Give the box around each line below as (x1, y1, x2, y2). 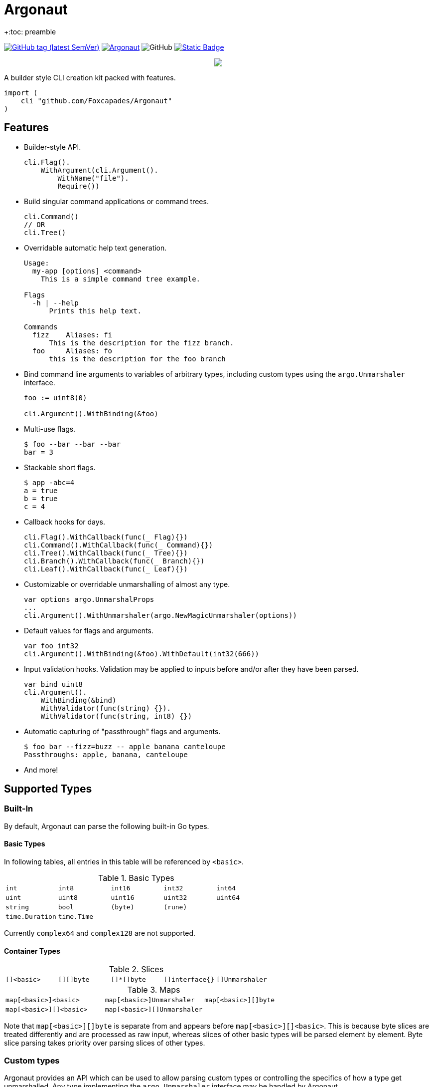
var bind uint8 (24, 680, 83, 688)
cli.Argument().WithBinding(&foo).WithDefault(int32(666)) (24, 649, 260, 658)
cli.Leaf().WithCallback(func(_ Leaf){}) (24, 564, 188, 573)
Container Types (4, 946, 60, 955)
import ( (4, 88, 38, 97)
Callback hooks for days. (24, 517, 106, 526)
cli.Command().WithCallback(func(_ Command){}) (24, 541, 213, 549)
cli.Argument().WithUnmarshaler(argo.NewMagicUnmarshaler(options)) (24, 611, 297, 619)
